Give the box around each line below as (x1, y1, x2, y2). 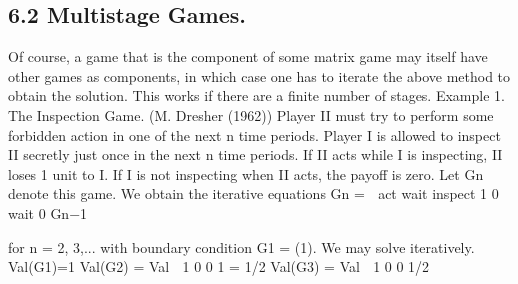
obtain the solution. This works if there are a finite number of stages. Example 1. (8, 85, 505, 106)
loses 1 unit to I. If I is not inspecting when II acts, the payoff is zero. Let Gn (8, 163, 484, 184)
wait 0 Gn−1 (8, 202, 88, 223)
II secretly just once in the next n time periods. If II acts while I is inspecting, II (8, 144, 503, 165)
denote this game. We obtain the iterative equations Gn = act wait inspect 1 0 (8, 183, 499, 204)
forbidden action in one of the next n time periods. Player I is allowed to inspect (8, 124, 501, 145)
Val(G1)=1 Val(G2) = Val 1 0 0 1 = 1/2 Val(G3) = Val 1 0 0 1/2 (8, 256, 430, 277)
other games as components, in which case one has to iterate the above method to (8, 65, 511, 86)
